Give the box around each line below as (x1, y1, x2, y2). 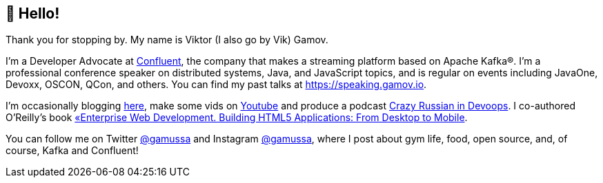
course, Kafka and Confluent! (6, 144, 139, 157)
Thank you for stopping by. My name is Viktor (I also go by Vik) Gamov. (6, 34, 328, 46)
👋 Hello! (6, 5, 60, 22)
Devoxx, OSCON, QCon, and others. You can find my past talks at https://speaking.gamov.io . (6, 78, 427, 91)
